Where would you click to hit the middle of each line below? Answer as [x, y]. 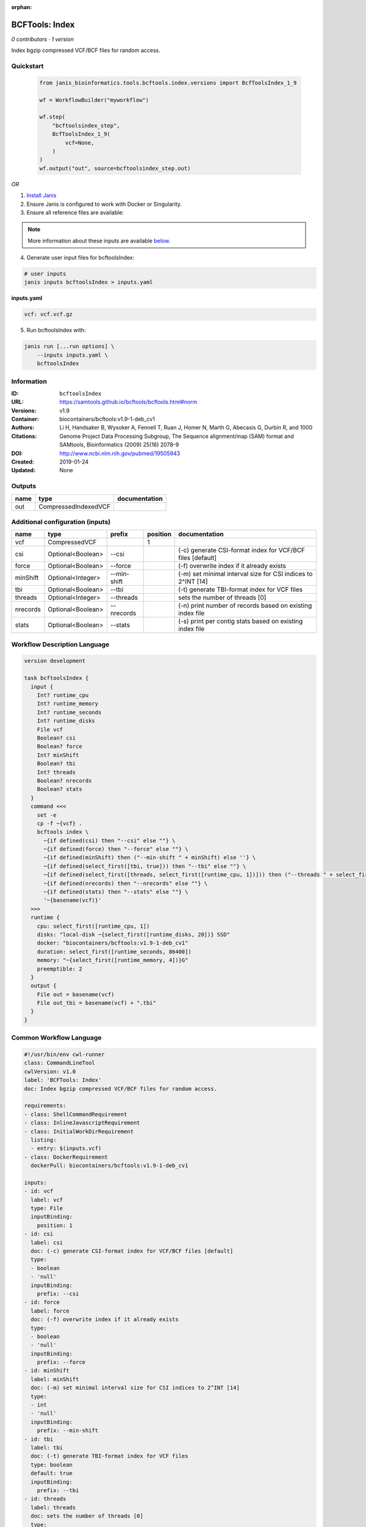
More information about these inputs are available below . [99, 241]
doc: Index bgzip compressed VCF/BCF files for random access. [121, 1088]
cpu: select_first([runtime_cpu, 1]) [93, 926]
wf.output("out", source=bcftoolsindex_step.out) [115, 168]
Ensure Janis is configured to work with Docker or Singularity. [104, 204]
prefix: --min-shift [68, 1430]
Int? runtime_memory [68, 704]
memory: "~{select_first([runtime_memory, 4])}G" [113, 960]
